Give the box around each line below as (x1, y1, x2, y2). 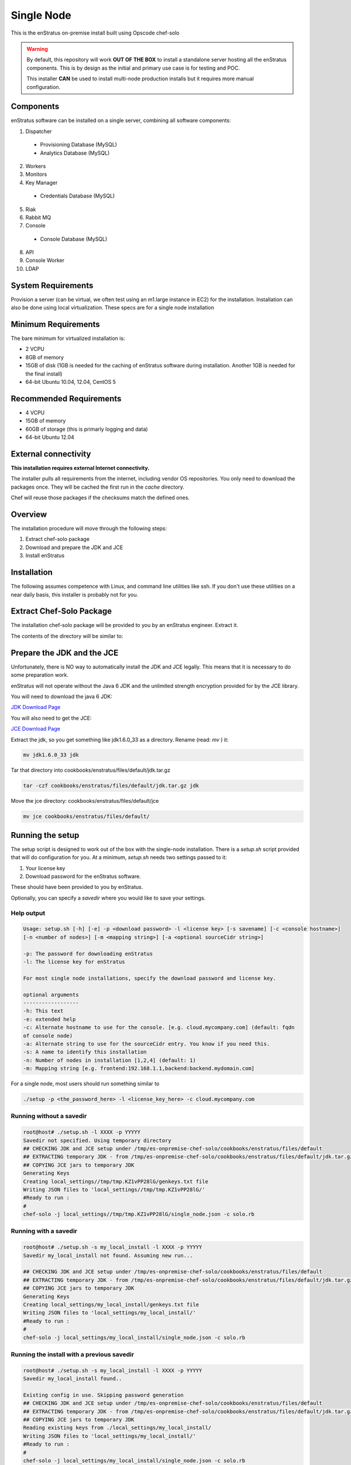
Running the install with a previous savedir (11, 1350, 135, 1358)
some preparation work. (11, 672, 69, 679)
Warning (26, 45, 48, 52)
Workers (25, 162, 46, 169)
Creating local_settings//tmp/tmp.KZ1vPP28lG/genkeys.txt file (23, 1178, 209, 1185)
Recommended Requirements (11, 393, 122, 404)
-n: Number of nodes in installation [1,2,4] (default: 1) (23, 1057, 196, 1064)
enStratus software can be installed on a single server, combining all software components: (11, 117, 231, 124)
